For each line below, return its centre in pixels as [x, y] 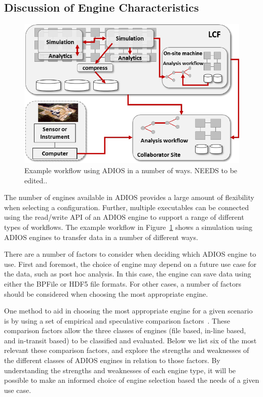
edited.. [36, 180]
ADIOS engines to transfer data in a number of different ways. [101, 237]
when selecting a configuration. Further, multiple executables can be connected [127, 207]
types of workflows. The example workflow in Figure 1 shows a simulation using [128, 227]
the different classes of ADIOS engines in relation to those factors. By [112, 360]
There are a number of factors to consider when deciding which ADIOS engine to [130, 254]
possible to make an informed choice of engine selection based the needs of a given [132, 380]
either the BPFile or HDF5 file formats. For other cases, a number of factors [123, 283]
